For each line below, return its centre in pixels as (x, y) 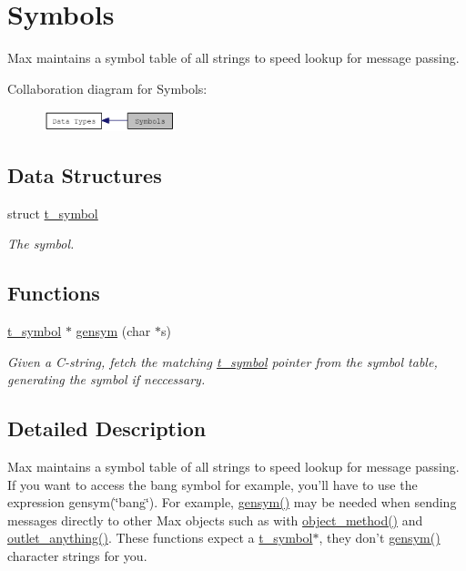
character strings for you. (77, 556)
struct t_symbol (53, 213)
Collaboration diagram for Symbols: (107, 88)
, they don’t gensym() (380, 538)
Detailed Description (107, 428)
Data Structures (85, 174)
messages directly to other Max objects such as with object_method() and (215, 520)
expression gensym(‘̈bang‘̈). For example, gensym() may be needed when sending (232, 502)
